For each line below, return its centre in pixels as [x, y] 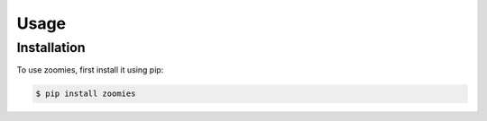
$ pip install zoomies [86, 94]
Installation [51, 48]
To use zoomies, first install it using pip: [90, 70]
